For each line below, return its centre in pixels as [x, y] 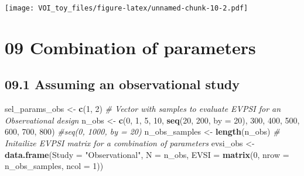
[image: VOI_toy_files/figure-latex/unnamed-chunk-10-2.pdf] [127, 8]
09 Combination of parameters [130, 47]
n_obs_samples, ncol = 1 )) [54, 166]
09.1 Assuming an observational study [122, 84]
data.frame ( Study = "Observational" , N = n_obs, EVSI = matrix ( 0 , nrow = [147, 154]
